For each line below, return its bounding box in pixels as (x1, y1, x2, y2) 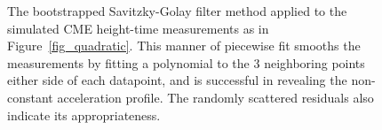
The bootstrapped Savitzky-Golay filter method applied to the (7, 2, 347, 19)
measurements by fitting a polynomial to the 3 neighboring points (7, 53, 365, 72)
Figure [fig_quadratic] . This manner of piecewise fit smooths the (7, 36, 361, 55)
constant (7, 88, 53, 106)
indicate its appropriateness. (7, 105, 161, 124)
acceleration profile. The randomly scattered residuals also (57, 88, 374, 106)
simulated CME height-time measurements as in (7, 19, 269, 37)
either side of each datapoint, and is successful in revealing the (7, 71, 347, 89)
